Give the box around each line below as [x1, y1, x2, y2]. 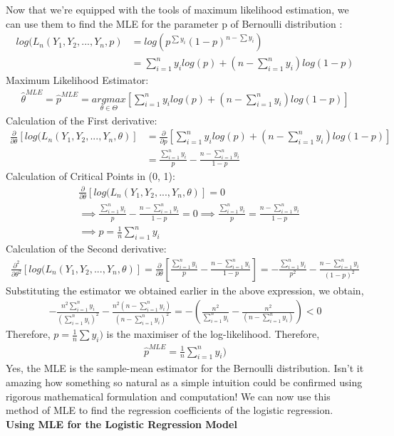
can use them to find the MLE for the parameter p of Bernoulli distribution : [6, 16, 343, 31]
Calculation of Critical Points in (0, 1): [6, 169, 175, 184]
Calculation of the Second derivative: [6, 240, 167, 255]
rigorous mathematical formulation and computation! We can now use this [6, 388, 331, 403]
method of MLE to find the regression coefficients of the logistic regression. [6, 403, 333, 418]
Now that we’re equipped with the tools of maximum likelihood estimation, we [6, 2, 349, 16]
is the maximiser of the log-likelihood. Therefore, [106, 326, 320, 341]
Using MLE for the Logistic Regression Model [6, 416, 237, 431]
